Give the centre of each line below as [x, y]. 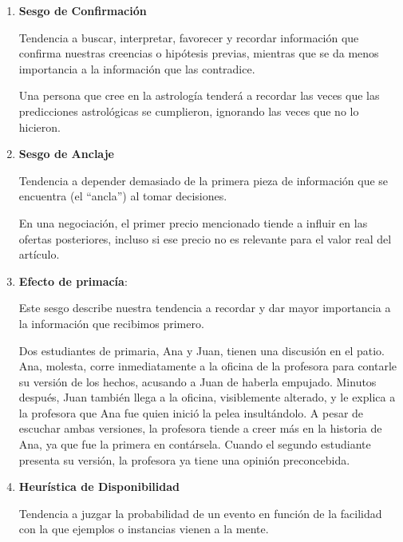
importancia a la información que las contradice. [137, 68]
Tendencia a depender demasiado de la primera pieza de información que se [203, 180]
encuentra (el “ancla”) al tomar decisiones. [123, 196]
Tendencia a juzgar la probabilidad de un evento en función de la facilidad [200, 513]
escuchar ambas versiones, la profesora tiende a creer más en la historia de [200, 428]
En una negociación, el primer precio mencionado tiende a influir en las [193, 222]
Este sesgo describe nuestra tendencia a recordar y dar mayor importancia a [205, 308]
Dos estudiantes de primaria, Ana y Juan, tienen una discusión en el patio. [202, 350]
